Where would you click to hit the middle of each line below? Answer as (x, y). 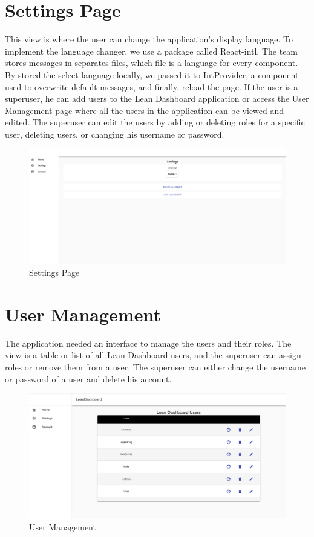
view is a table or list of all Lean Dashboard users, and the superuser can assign (153, 355)
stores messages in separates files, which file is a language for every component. (152, 63)
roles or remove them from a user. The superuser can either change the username (155, 367)
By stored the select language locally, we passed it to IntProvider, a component (152, 74)
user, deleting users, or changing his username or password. (115, 134)
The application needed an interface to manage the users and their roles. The (148, 343)
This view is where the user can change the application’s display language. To (149, 39)
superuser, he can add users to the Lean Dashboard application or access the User (157, 98)
